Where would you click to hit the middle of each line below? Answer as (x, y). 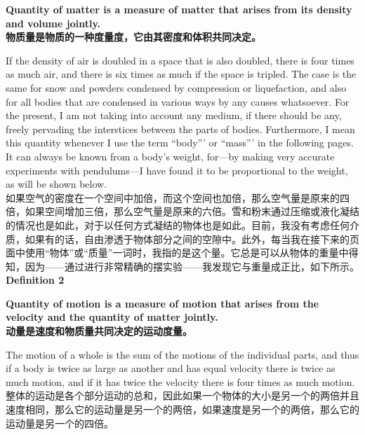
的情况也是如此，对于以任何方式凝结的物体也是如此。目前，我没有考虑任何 (178, 225)
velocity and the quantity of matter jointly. (112, 317)
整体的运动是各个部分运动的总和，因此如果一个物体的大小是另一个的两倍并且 (182, 395)
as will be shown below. (57, 184)
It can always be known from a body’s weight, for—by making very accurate (170, 156)
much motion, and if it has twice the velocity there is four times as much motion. (180, 381)
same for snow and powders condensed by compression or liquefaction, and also (176, 87)
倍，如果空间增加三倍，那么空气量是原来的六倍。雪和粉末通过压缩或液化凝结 (182, 211)
